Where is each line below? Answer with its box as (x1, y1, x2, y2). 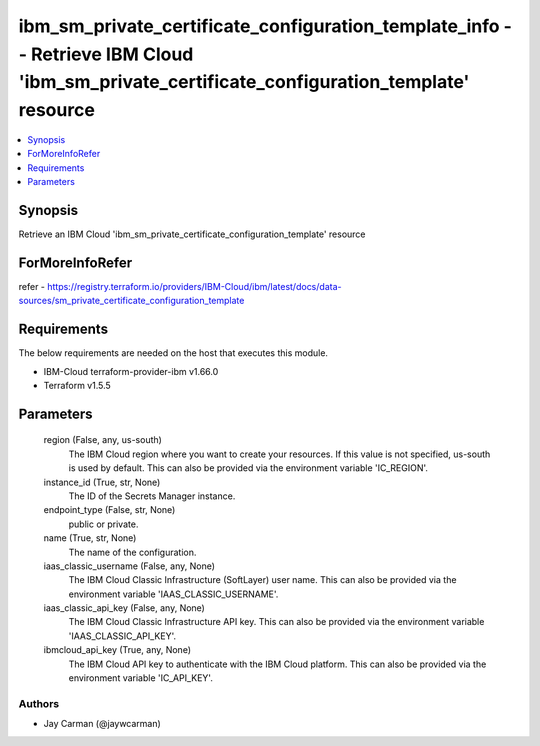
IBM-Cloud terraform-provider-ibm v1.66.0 (43, 365, 219, 377)
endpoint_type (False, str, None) (43, 504, 176, 516)
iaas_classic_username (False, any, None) (43, 560, 215, 572)
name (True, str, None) (43, 532, 137, 544)
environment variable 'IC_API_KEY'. (68, 672, 214, 684)
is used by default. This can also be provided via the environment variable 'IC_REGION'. (68, 462, 429, 474)
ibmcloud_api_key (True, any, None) (43, 644, 192, 656)
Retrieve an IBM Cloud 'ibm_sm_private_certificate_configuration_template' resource (18, 228, 366, 240)
